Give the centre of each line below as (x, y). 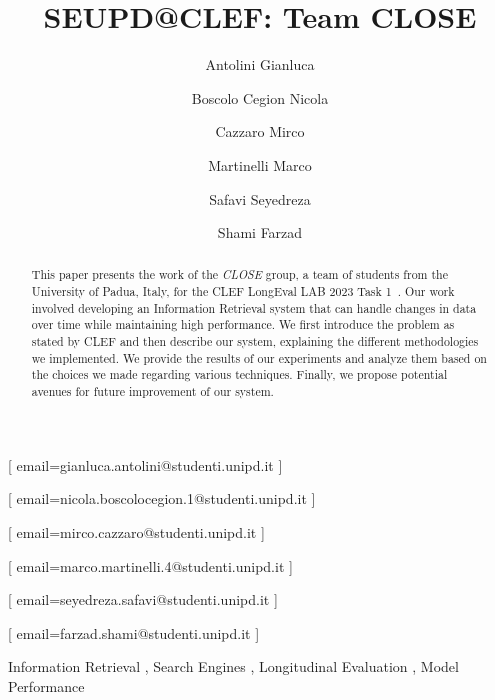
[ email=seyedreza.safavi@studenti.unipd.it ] (143, 599)
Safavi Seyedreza (260, 198)
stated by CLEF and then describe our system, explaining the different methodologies (255, 341)
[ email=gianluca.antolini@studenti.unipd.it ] (145, 464)
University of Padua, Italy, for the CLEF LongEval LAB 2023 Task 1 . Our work (243, 291)
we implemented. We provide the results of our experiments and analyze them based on (259, 357)
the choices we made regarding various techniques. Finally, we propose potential (239, 374)
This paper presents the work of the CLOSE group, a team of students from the (239, 274)
